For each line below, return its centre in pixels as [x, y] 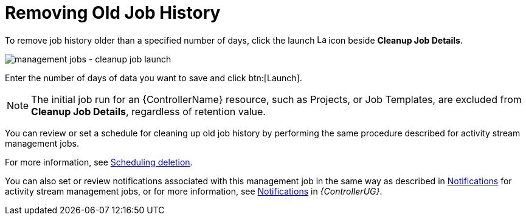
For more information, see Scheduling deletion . [99, 162]
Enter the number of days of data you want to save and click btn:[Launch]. [154, 78]
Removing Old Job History [113, 13]
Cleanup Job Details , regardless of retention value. [148, 111]
